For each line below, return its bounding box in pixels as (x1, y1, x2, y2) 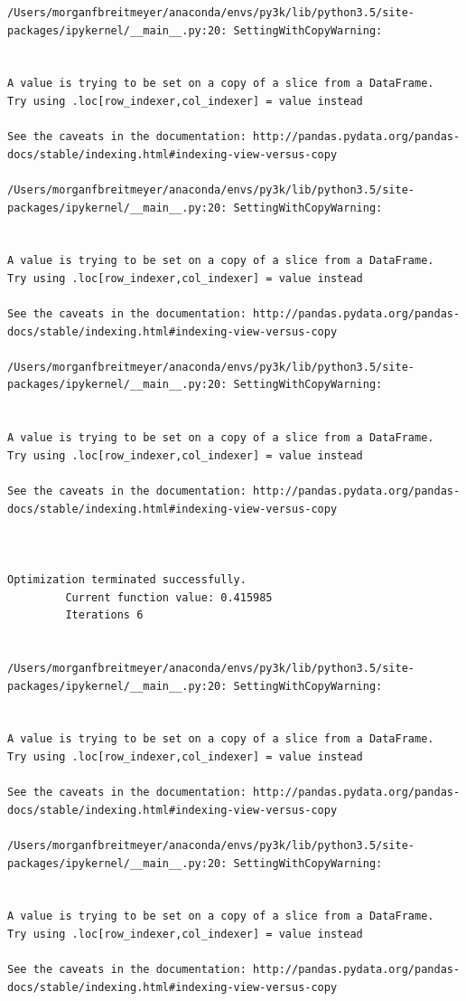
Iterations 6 (65, 609, 144, 622)
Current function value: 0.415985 (65, 590, 273, 604)
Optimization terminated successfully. (7, 573, 247, 586)
